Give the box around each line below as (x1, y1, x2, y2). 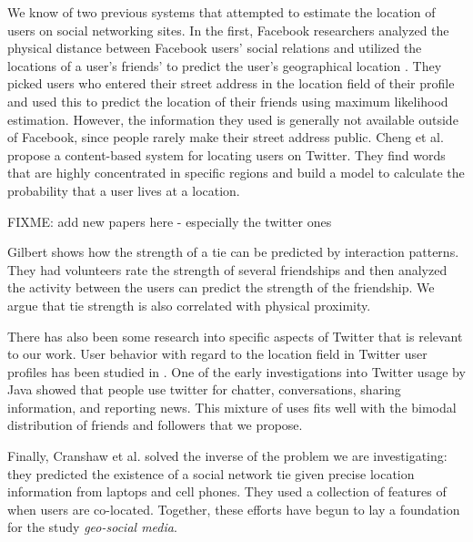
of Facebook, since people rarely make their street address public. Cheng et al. (7, 128, 444, 147)
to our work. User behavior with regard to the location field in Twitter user (7, 344, 428, 363)
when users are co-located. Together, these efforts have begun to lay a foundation (7, 499, 460, 518)
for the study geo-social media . (7, 517, 177, 537)
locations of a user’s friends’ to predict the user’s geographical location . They (7, 56, 442, 75)
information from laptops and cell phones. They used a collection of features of (7, 482, 447, 501)
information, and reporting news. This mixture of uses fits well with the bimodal (7, 397, 457, 416)
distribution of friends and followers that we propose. (7, 415, 303, 435)
